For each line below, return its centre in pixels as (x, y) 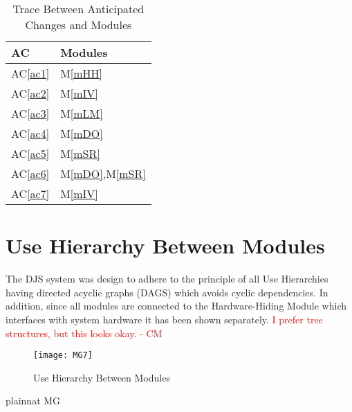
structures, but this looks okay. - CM (84, 333)
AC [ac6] (30, 173)
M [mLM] (82, 113)
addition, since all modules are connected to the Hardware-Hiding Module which (176, 306)
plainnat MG (33, 401)
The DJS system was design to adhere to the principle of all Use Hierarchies (167, 279)
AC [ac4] (30, 133)
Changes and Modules (78, 25)
